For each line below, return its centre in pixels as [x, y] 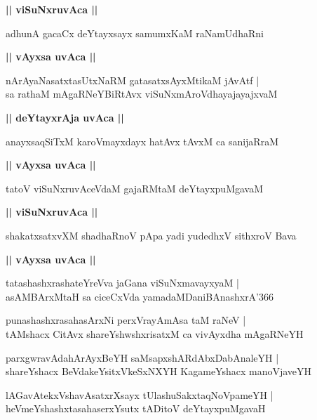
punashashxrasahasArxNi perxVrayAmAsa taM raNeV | [126, 320]
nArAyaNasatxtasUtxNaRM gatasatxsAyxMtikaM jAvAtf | [133, 80]
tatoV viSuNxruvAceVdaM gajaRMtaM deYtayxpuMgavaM [135, 188]
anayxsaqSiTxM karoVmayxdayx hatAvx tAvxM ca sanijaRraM [142, 141]
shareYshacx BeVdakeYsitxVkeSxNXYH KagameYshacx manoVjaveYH [159, 371]
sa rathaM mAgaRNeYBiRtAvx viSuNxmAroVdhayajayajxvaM [142, 94]
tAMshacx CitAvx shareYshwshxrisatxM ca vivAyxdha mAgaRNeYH [155, 333]
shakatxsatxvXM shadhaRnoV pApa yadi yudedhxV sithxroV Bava [151, 235]
